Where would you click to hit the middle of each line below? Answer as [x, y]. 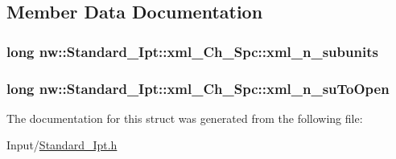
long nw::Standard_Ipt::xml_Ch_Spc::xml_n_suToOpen [198, 88]
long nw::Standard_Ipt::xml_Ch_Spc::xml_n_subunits [192, 51]
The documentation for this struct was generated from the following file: [185, 118]
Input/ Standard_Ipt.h [62, 145]
